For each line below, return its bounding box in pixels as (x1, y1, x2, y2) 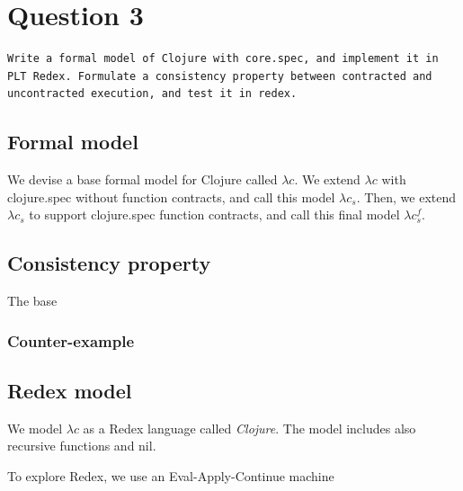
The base (7, 291, 58, 310)
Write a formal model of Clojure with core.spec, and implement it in (7, 52, 439, 66)
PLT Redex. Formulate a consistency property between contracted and (7, 69, 432, 83)
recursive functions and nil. (7, 436, 156, 455)
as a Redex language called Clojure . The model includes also (83, 418, 416, 437)
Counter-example (7, 329, 135, 352)
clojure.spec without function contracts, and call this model (7, 187, 335, 206)
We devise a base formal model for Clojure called (7, 170, 278, 189)
